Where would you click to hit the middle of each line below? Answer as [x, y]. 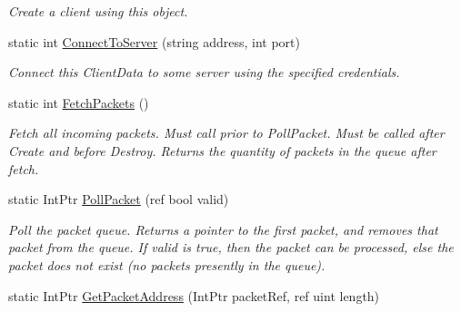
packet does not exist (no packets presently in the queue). [167, 264]
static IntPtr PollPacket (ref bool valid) [119, 199]
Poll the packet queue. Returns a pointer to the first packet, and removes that [223, 229]
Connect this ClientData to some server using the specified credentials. [204, 72]
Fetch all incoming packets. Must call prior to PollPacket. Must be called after [226, 133]
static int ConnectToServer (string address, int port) [154, 41]
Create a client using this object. [98, 11]
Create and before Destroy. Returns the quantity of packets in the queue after [222, 150]
